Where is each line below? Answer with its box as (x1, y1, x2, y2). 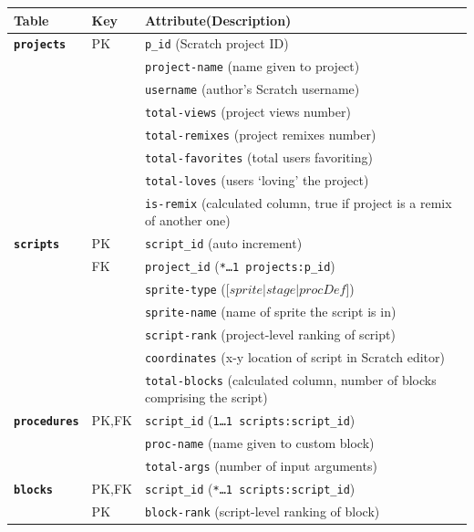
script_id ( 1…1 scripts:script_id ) (144, 411, 355, 430)
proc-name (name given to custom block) (144, 433, 375, 453)
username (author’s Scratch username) (144, 79, 360, 99)
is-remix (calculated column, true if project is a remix (144, 193, 452, 212)
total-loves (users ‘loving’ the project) (144, 170, 369, 189)
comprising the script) (144, 388, 268, 407)
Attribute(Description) (144, 10, 292, 29)
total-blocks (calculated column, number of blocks (144, 370, 437, 389)
